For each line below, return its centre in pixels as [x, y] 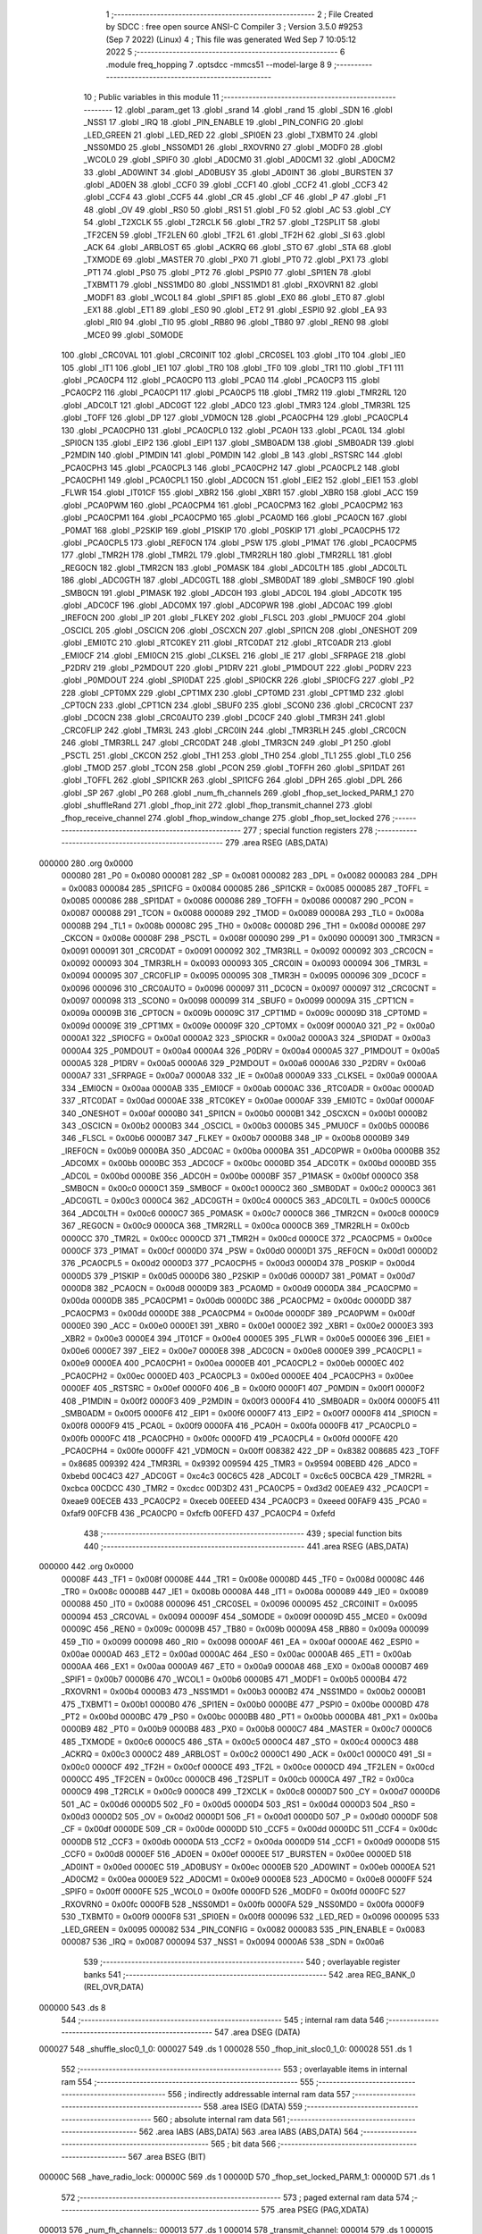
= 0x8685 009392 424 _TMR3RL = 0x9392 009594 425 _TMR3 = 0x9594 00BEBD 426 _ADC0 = [240, 1463]
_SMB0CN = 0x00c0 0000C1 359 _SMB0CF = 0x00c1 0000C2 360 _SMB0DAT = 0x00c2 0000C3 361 [249, 1188]
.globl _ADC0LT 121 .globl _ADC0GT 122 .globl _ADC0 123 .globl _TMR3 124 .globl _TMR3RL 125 [236, 405]
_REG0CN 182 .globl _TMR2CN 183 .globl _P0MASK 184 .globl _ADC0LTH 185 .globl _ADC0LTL [234, 567]
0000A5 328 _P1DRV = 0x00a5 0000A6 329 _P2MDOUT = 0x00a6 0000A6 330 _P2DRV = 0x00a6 [244, 1063]
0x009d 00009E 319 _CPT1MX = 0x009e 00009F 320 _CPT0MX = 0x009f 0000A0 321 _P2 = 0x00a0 [248, 1025]
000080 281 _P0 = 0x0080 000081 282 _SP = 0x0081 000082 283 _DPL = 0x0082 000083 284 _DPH [249, 876]
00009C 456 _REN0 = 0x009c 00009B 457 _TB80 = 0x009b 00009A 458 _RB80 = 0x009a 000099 [245, 1629]
